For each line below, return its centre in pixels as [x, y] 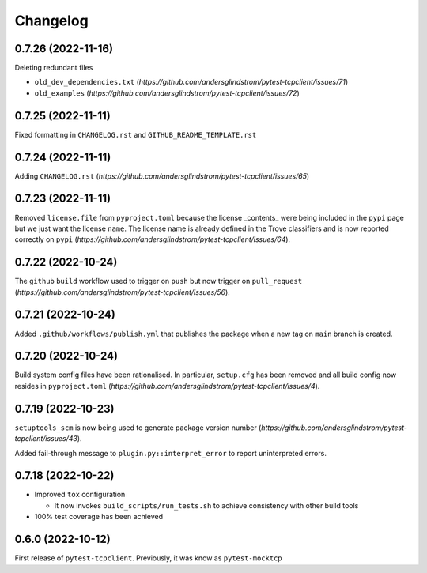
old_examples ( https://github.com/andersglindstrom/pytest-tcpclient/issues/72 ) [167, 93]
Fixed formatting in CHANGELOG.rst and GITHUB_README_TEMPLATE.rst [136, 134]
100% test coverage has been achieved [99, 517]
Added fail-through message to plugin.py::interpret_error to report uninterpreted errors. [171, 453]
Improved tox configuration [80, 495]
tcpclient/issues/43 [46, 439]
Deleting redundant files [54, 68]
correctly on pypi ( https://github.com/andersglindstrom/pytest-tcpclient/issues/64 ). [153, 239]
